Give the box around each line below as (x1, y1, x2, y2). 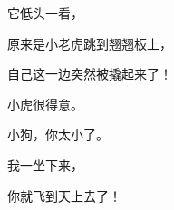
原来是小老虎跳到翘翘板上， (7, 33, 172, 52)
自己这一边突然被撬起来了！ (7, 64, 172, 83)
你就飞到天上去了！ (7, 186, 121, 205)
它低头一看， (7, 4, 83, 22)
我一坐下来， (7, 155, 83, 174)
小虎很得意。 (7, 94, 83, 113)
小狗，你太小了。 (7, 125, 109, 144)
